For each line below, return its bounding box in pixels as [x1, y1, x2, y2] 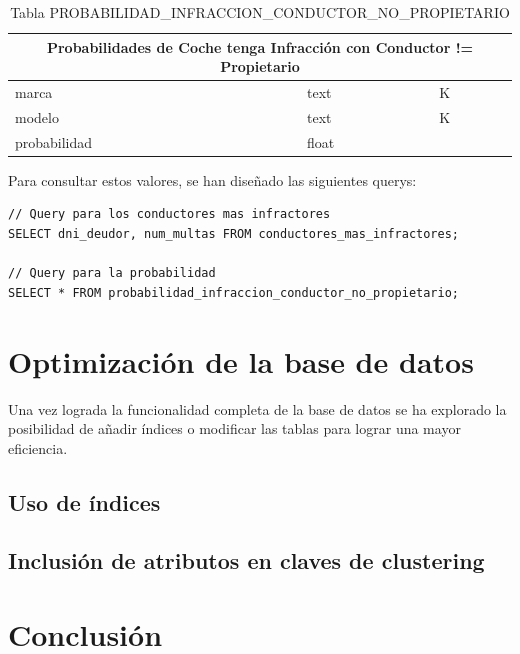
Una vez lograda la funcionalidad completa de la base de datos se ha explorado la [8, 398, 507, 419]
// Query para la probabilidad [8, 266, 216, 281]
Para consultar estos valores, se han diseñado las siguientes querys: [8, 169, 417, 190]
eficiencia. [8, 437, 68, 458]
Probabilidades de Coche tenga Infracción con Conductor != [46, 36, 474, 57]
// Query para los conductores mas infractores [8, 207, 331, 222]
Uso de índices [8, 486, 161, 517]
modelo [15, 106, 59, 127]
